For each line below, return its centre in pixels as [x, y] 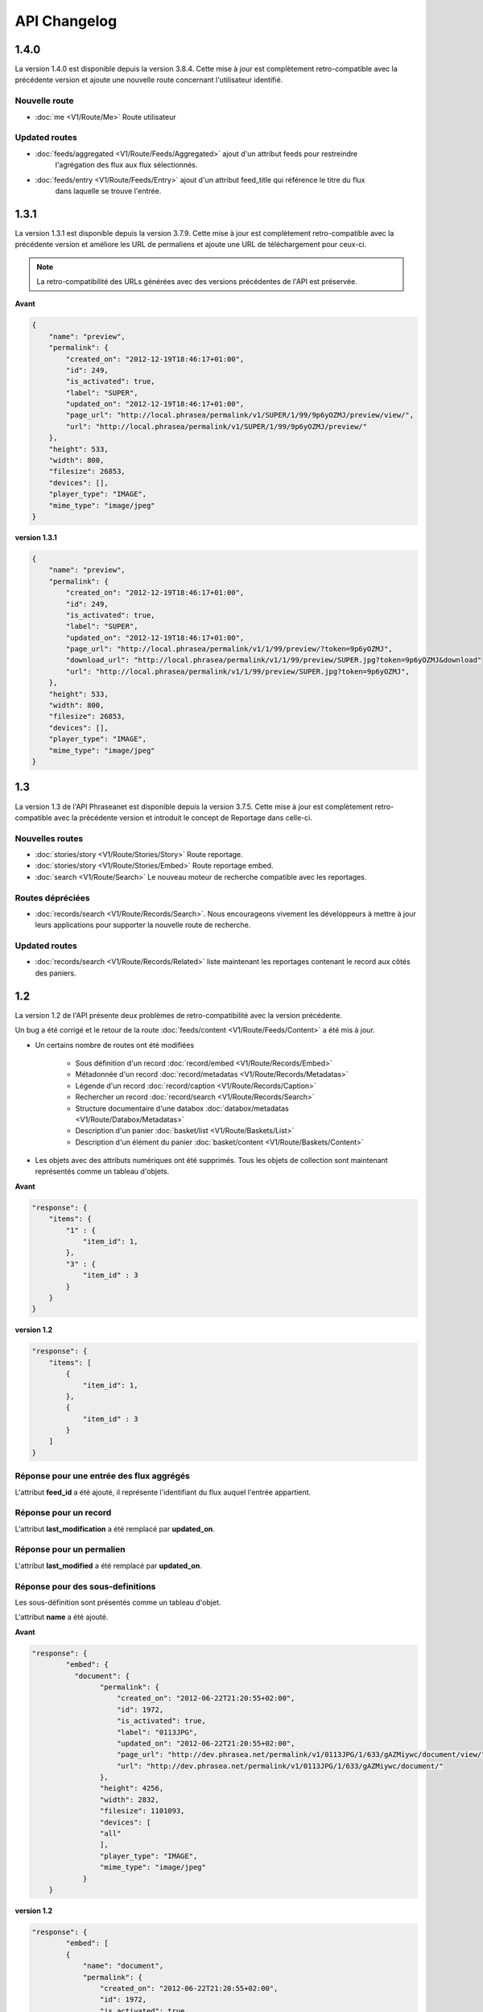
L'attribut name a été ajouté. [62, 1617]
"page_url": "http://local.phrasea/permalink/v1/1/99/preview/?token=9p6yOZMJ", [229, 649]
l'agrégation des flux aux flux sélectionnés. [126, 165]
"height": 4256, [132, 1788]
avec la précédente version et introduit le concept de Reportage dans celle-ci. [183, 818]
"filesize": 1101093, [142, 1811]
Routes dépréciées [52, 897]
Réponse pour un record [63, 1513]
